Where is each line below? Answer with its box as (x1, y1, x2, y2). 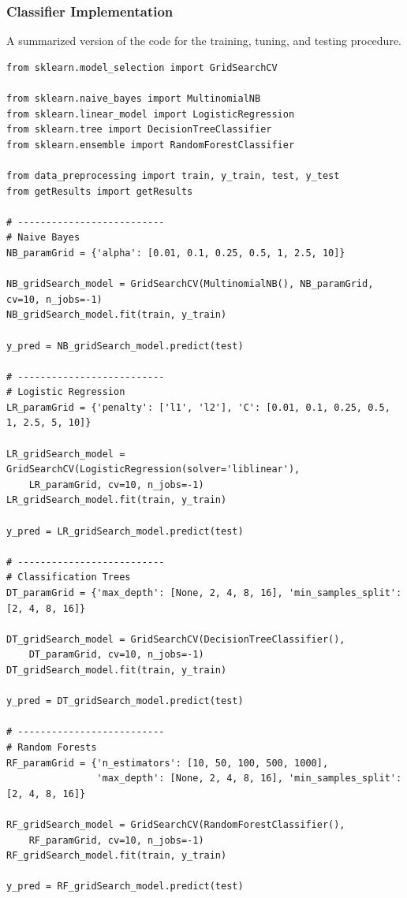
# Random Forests (6, 741, 97, 753)
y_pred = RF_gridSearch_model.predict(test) (6, 881, 244, 892)
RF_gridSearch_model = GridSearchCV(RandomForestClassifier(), (6, 818, 345, 830)
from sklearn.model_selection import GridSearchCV (6, 61, 278, 73)
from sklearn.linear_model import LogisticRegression (6, 108, 295, 120)
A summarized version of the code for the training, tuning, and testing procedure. (6, 32, 402, 49)
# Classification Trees (6, 572, 131, 583)
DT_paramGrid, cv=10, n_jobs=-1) (28, 649, 204, 661)
